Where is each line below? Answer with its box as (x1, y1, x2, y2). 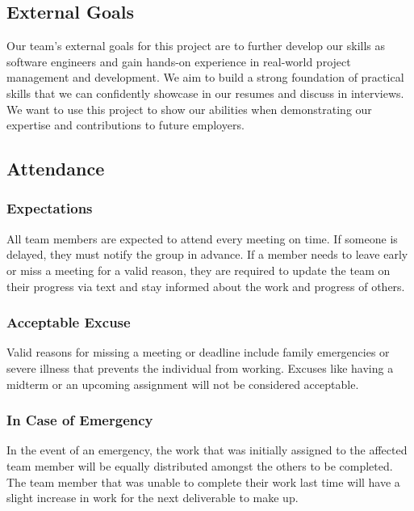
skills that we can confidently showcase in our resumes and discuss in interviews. (6, 84, 404, 101)
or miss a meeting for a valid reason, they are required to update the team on (6, 261, 391, 278)
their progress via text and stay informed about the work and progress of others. (6, 277, 405, 294)
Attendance (6, 156, 105, 181)
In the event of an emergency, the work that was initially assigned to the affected (6, 441, 408, 458)
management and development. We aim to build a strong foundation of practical (6, 69, 404, 86)
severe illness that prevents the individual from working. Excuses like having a (6, 359, 394, 376)
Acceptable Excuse (6, 312, 131, 332)
